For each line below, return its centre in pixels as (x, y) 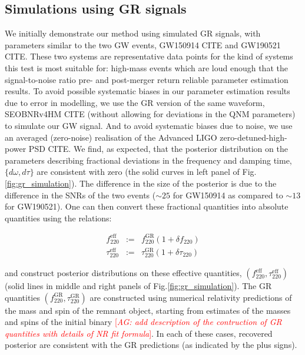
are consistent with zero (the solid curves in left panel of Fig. (147, 172)
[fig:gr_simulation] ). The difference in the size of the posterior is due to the (141, 183)
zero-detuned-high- (253, 137)
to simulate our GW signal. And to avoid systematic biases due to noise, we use (149, 125)
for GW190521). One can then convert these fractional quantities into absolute (147, 206)
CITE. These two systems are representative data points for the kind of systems (149, 56)
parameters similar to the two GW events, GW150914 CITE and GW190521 (143, 44)
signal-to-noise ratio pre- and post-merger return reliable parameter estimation (147, 79)
